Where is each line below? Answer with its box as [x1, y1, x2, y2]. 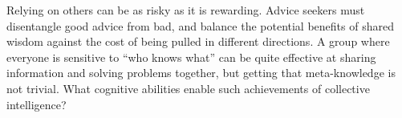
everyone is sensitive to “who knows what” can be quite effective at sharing [6, 48, 376, 65]
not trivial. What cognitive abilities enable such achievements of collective [6, 79, 370, 96]
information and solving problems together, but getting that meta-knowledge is [6, 64, 396, 81]
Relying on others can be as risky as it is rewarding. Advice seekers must [6, 2, 365, 18]
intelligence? [6, 96, 67, 112]
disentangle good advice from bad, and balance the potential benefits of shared [6, 17, 394, 34]
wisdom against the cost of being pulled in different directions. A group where [6, 33, 390, 50]
